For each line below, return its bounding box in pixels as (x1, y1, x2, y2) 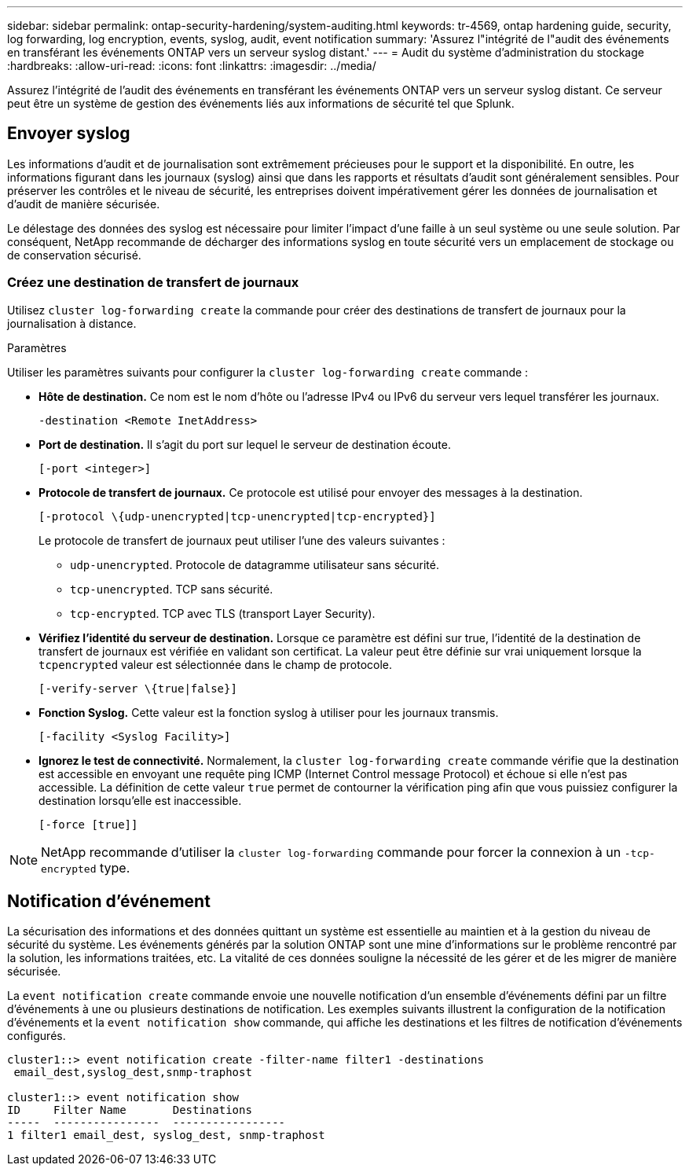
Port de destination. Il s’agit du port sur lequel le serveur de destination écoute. (38, 437, 451, 451)
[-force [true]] (38, 817, 138, 831)
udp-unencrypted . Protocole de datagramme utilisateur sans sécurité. (70, 557, 439, 571)
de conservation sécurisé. (7, 248, 141, 262)
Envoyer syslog (7, 123, 130, 144)
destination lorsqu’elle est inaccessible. (38, 793, 242, 807)
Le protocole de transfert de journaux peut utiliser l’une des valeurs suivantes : (38, 533, 445, 547)
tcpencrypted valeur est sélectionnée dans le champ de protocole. (38, 657, 393, 671)
